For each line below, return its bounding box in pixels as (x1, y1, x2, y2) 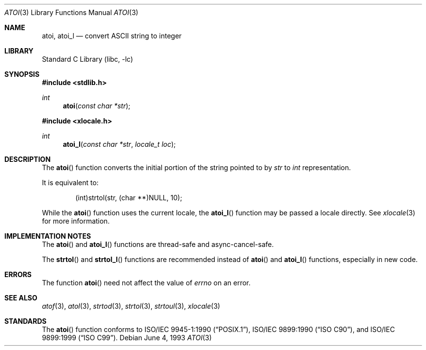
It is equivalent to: (42, 178, 99, 187)
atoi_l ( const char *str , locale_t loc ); (63, 140, 176, 148)
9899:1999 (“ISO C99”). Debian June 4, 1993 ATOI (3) (42, 333, 212, 342)
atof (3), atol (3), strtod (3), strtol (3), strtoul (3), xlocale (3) (42, 302, 221, 310)
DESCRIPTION (4, 155, 51, 163)
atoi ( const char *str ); (63, 102, 131, 110)
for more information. (42, 217, 110, 225)
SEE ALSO (4, 294, 37, 302)
